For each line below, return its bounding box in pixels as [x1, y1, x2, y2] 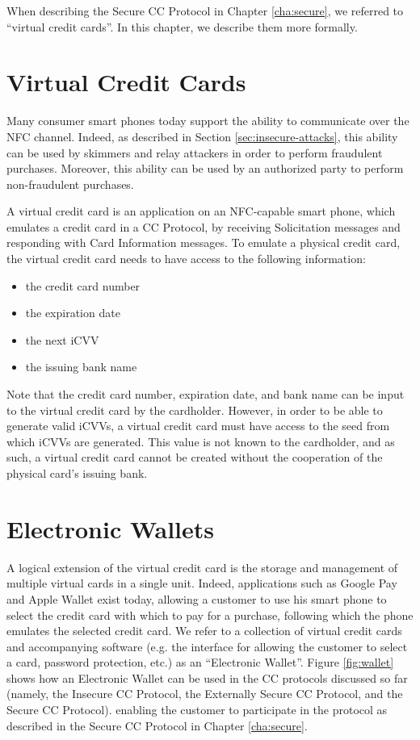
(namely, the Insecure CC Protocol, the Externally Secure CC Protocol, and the [6, 685, 403, 702]
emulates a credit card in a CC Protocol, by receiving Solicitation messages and [6, 218, 401, 235]
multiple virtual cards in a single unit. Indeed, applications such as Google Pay [6, 575, 397, 592]
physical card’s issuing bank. [6, 465, 148, 481]
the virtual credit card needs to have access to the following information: [6, 250, 366, 267]
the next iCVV [25, 331, 99, 348]
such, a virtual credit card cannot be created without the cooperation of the [6, 449, 383, 466]
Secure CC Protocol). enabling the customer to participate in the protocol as [6, 701, 388, 718]
